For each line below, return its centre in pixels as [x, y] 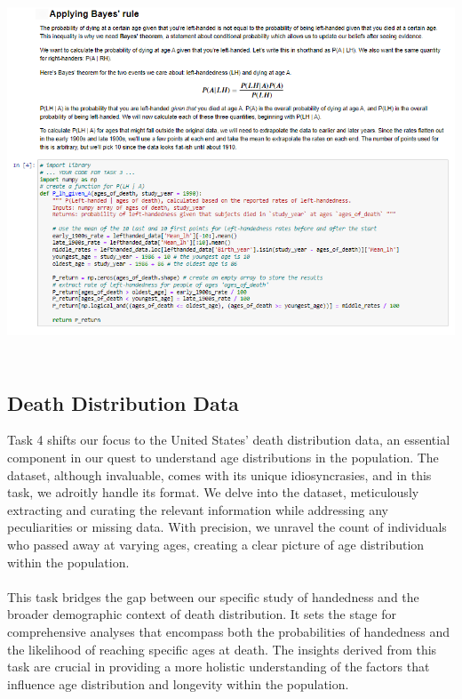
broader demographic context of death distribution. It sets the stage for [202, 614]
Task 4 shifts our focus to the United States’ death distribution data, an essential [229, 440]
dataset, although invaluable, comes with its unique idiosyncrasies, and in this [219, 474]
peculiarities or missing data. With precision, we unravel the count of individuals [227, 527]
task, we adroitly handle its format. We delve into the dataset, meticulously [213, 492]
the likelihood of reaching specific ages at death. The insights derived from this [222, 649]
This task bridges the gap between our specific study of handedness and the [213, 596]
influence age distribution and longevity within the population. [178, 683]
